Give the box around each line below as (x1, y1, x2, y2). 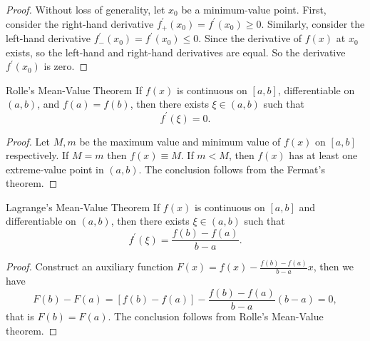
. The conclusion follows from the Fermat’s (138, 161, 325, 176)
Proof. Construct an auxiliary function (6, 259, 174, 274)
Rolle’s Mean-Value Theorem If (6, 82, 143, 97)
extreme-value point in (6, 161, 104, 176)
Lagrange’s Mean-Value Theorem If (6, 199, 160, 214)
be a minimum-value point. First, (181, 2, 327, 16)
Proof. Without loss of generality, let (6, 2, 165, 16)
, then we (313, 259, 354, 274)
